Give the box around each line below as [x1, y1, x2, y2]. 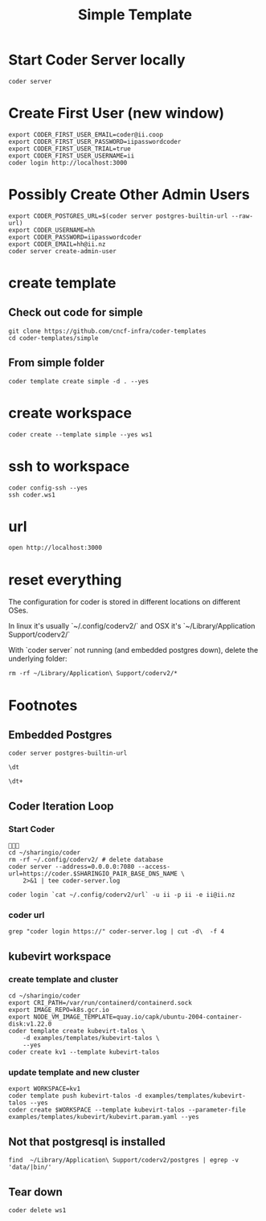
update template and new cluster [8, 1067, 140, 1078]
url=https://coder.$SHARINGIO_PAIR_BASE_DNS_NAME [8, 870, 178, 878]
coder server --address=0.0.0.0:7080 [8, 862, 135, 871]
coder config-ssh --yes [8, 484, 88, 492]
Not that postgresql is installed [8, 1135, 166, 1149]
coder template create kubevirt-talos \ [8, 1027, 146, 1035]
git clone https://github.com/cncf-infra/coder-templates [8, 327, 207, 335]
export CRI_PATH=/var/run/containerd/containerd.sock [8, 999, 193, 1007]
